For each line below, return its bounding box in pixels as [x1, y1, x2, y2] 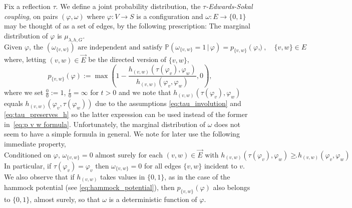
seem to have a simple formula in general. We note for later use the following [4, 128, 240, 139]
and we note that [118, 87, 171, 97]
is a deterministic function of [109, 194, 197, 204]
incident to [204, 160, 237, 170]
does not [214, 118, 240, 129]
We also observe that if [4, 171, 75, 181]
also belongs [213, 182, 250, 192]
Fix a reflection [4, 1, 51, 11]
